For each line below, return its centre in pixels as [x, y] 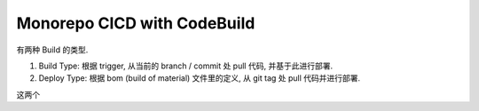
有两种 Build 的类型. [52, 50]
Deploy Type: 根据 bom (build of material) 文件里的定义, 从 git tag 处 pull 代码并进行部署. [200, 78]
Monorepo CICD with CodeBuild [136, 23]
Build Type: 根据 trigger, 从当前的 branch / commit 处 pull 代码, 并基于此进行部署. [185, 66]
